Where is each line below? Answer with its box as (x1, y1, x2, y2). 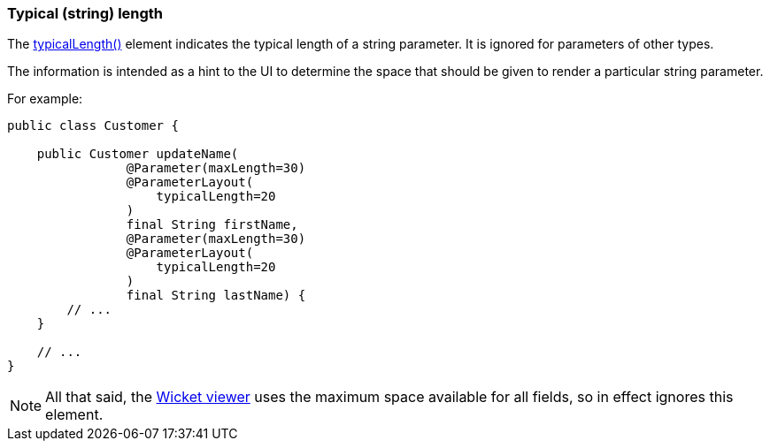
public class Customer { (7, 118, 179, 133)
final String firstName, (126, 217, 298, 232)
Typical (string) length (7, 4, 164, 22)
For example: (7, 91, 83, 107)
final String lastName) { (126, 288, 306, 303)
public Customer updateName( (36, 147, 239, 162)
